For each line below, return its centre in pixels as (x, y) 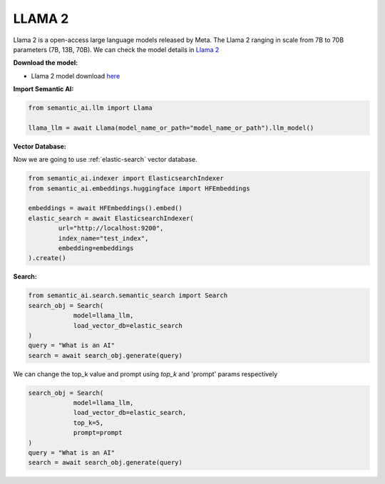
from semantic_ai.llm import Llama (90, 108)
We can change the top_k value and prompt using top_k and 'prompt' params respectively (145, 374)
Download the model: (46, 63)
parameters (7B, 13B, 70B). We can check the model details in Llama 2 (116, 49)
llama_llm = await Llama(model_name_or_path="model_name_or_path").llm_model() (171, 128)
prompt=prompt (98, 433)
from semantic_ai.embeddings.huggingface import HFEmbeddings (139, 188)
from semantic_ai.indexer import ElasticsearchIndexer (126, 179)
